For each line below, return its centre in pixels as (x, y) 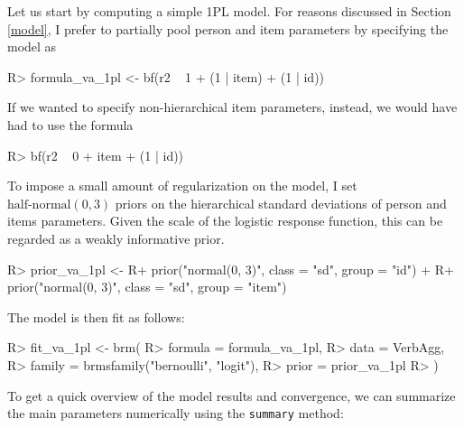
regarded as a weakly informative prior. (116, 238)
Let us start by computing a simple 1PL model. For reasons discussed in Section (229, 11)
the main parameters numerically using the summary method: (176, 413)
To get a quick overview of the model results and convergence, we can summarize (232, 395)
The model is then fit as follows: (96, 316)
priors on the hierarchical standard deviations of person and (281, 203)
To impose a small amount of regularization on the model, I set (182, 186)
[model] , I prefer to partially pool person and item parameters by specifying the (228, 28)
